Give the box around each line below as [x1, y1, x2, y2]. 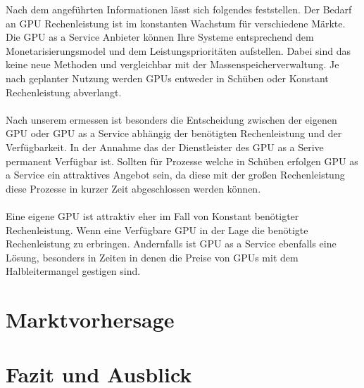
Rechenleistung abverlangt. [6, 84, 122, 99]
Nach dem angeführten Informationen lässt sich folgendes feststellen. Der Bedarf [6, 2, 352, 16]
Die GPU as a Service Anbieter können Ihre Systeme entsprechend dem [6, 30, 314, 44]
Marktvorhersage [6, 305, 175, 334]
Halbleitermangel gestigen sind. [6, 264, 141, 278]
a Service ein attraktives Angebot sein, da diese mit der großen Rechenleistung [6, 167, 345, 182]
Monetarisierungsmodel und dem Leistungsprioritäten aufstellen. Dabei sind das [6, 43, 351, 58]
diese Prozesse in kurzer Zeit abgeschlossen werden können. [6, 181, 261, 195]
